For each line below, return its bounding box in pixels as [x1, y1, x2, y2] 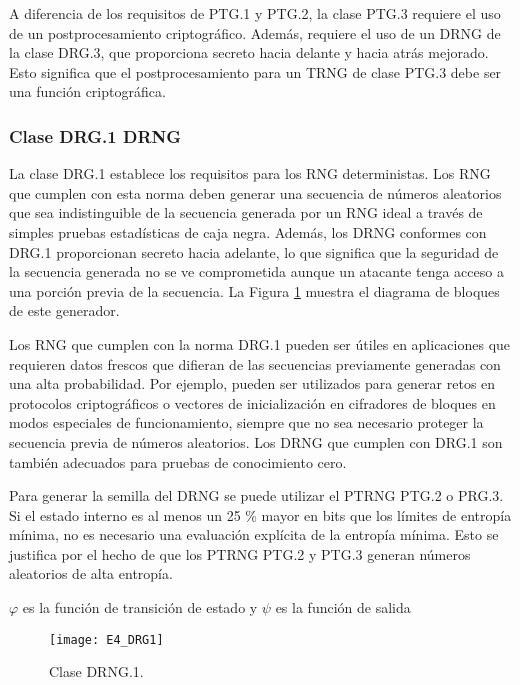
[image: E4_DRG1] [49, 632, 164, 647]
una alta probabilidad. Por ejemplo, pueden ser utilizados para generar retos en [9, 373, 496, 394]
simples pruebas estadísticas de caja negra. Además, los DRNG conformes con [9, 221, 487, 242]
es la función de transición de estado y [22, 597, 258, 618]
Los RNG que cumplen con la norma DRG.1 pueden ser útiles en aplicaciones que [9, 333, 511, 354]
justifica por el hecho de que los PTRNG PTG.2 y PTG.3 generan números [9, 543, 471, 564]
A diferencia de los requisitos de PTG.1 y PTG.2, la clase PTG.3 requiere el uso [9, 3, 501, 23]
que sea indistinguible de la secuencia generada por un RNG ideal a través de [9, 202, 483, 223]
